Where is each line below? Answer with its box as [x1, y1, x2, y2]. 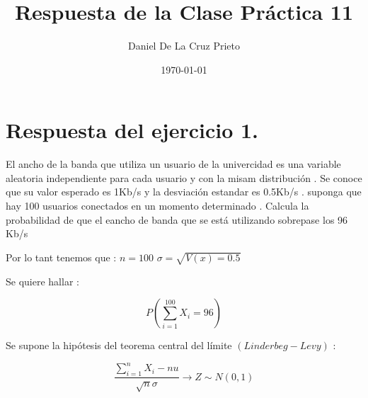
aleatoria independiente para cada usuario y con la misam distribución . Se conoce [6, 170, 362, 185]
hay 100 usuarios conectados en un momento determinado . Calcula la [6, 198, 309, 213]
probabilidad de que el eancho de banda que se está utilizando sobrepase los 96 [6, 212, 348, 227]
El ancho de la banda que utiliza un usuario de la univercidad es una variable [6, 157, 341, 171]
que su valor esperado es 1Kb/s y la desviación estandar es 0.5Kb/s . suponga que [6, 184, 362, 199]
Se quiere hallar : [6, 273, 79, 288]
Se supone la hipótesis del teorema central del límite [6, 338, 232, 353]
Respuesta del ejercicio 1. [6, 115, 259, 144]
